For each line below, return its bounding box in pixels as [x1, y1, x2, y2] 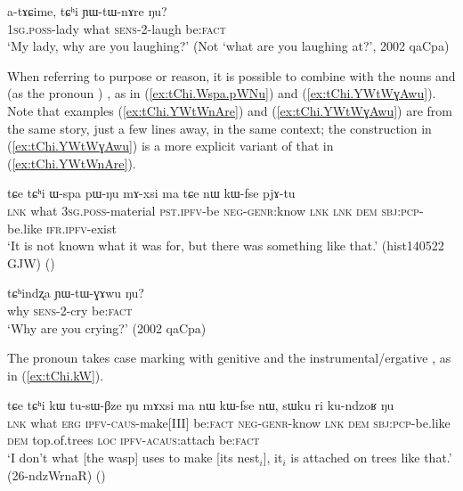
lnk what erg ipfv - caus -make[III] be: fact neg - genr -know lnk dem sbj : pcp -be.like [7, 413, 451, 431]
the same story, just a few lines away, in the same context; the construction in [7, 119, 432, 137]
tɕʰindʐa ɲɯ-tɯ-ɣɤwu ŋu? [7, 283, 144, 302]
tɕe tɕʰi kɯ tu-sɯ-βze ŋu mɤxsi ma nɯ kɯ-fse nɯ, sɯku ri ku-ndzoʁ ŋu [7, 396, 394, 414]
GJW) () [7, 253, 55, 272]
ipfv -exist [65, 218, 117, 237]
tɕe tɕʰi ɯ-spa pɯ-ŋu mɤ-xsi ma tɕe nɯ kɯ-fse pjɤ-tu [7, 184, 296, 202]
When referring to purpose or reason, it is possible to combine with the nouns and [7, 66, 456, 85]
